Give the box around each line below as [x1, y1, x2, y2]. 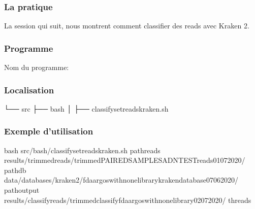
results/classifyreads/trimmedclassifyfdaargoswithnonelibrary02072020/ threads [4, 194, 251, 205]
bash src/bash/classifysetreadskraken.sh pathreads [4, 145, 161, 155]
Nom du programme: [4, 62, 69, 73]
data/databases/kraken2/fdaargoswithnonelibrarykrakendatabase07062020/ [4, 175, 239, 185]
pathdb [4, 164, 26, 175]
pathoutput [4, 185, 40, 195]
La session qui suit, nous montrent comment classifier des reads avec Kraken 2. [4, 20, 249, 31]
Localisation [4, 83, 54, 96]
